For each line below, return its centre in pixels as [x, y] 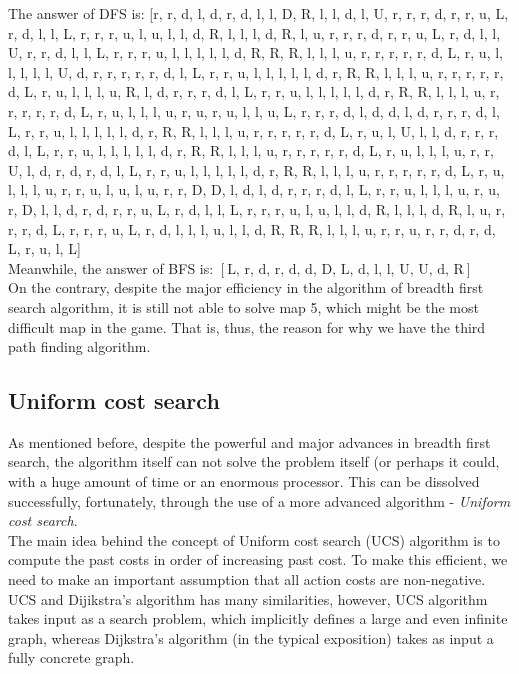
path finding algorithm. [79, 346]
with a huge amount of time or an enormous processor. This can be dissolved [244, 481]
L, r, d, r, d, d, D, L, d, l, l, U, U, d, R [345, 269]
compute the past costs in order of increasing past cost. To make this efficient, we [258, 559]
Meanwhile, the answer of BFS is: [111, 267]
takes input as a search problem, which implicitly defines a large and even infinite [258, 618]
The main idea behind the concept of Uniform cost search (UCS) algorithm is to [254, 539]
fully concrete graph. [71, 657]
